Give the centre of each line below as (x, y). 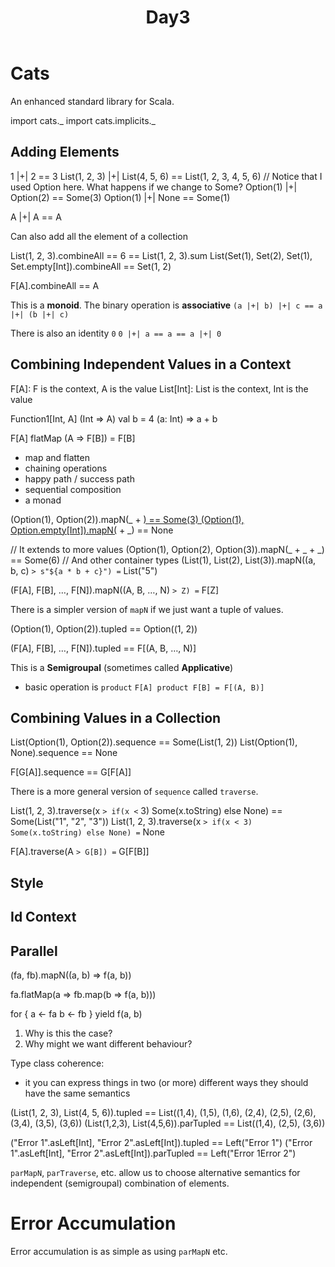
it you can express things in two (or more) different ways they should (166, 1082)
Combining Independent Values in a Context (151, 364)
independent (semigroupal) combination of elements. (120, 1183)
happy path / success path (79, 478)
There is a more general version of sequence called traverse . (134, 792)
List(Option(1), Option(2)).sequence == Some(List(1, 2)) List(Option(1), (154, 742)
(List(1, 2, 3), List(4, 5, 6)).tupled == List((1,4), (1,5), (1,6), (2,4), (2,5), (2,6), (163, 1112)
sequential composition (73, 489)
